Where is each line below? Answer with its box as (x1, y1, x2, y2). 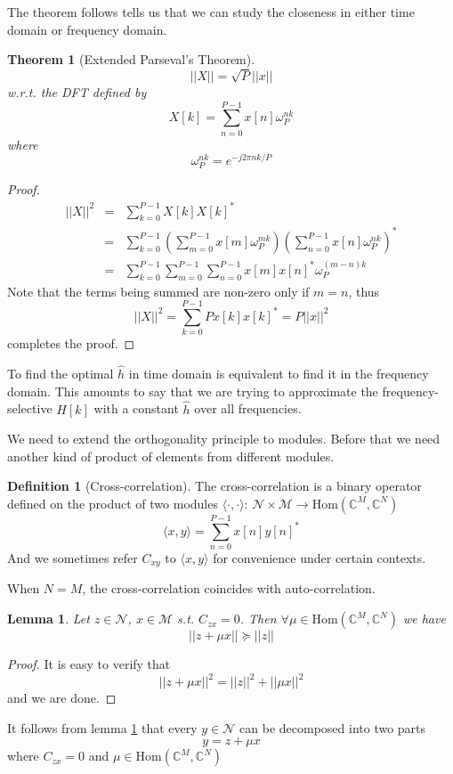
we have (402, 609, 446, 628)
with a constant (93, 399, 179, 418)
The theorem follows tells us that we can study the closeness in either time (7, 3, 415, 20)
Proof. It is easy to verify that (7, 655, 171, 673)
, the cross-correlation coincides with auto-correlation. (82, 579, 376, 598)
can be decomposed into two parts (239, 718, 426, 737)
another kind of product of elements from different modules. (7, 446, 335, 465)
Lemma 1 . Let (7, 609, 90, 628)
